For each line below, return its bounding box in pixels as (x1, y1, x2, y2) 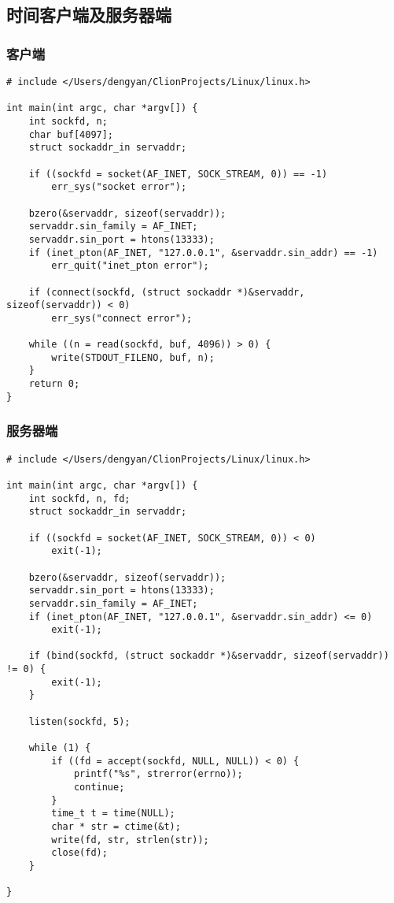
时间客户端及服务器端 (6, 2, 171, 27)
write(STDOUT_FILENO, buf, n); (51, 351, 215, 363)
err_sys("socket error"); (51, 181, 187, 193)
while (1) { (28, 742, 91, 754)
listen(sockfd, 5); (28, 715, 131, 727)
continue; (73, 782, 125, 793)
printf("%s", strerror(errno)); (73, 768, 243, 780)
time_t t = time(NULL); (51, 808, 175, 819)
